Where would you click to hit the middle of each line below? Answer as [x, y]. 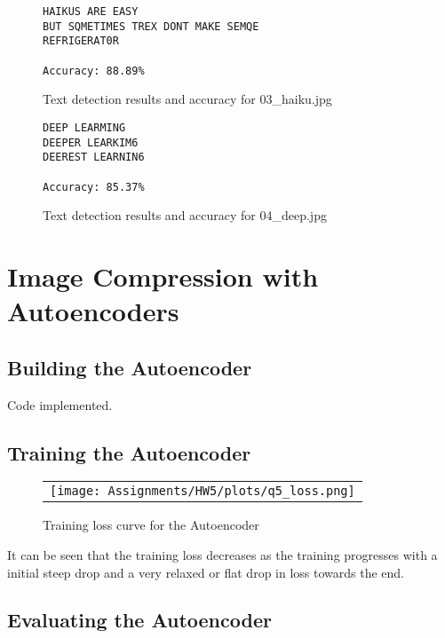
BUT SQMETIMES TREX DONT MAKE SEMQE [151, 26]
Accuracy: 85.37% [94, 187]
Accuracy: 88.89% [94, 71]
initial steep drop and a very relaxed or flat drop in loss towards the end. [206, 572]
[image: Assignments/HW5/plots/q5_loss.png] [203, 491]
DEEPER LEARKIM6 [91, 142]
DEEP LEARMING [84, 127]
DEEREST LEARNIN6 [94, 158]
